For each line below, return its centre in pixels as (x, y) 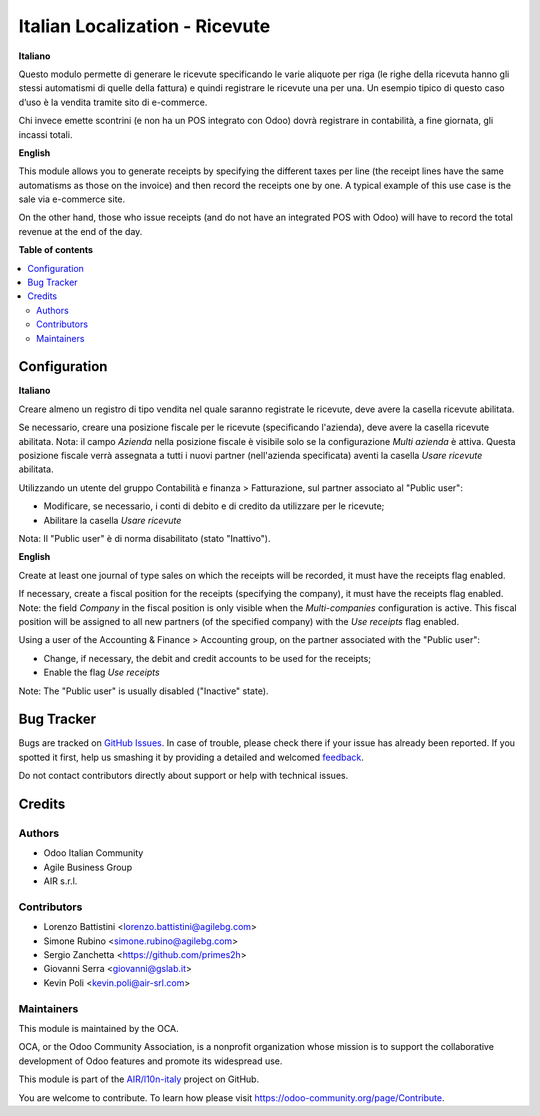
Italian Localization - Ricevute (144, 26)
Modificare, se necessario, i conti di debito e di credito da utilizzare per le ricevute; (214, 506)
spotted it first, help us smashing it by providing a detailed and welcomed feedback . (191, 757)
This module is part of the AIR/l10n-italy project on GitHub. (139, 1079)
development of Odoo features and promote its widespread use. (150, 1061)
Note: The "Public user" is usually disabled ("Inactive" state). (143, 691)
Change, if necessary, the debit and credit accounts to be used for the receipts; (207, 658)
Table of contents (56, 250)
